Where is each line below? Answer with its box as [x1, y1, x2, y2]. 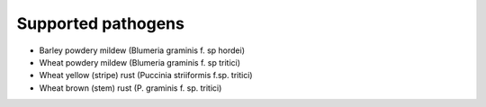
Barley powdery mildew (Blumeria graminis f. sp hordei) [39, 45, 245, 56]
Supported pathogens [16, 13, 184, 33]
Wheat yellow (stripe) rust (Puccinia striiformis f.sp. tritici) [39, 70, 253, 81]
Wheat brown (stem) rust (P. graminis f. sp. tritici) [39, 82, 222, 94]
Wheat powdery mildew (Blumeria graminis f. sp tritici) [39, 57, 241, 67]
